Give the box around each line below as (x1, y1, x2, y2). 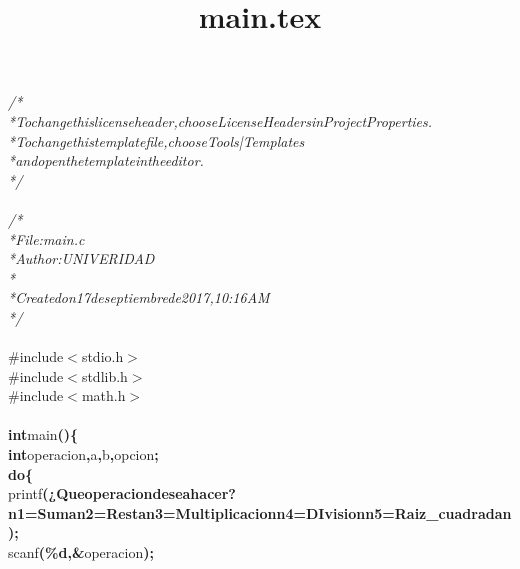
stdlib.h (81, 365, 128, 386)
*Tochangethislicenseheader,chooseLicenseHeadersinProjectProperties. (8, 110, 433, 131)
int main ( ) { (8, 424, 79, 445)
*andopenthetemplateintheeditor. (8, 150, 204, 171)
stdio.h (81, 346, 124, 367)
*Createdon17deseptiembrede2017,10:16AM (8, 287, 270, 308)
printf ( (8, 483, 49, 504)
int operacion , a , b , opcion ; (8, 444, 159, 465)
